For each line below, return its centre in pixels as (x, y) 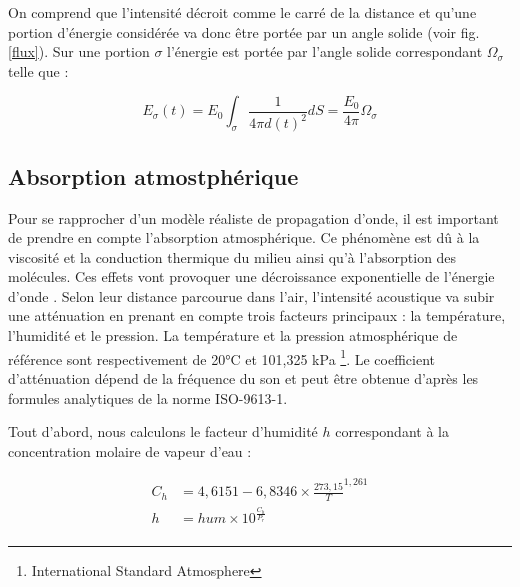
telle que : (38, 70)
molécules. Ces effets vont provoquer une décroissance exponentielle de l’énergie (251, 276)
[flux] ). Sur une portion (79, 51)
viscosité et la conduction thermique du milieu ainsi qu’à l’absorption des (232, 256)
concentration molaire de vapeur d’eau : (130, 450)
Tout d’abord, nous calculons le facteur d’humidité (163, 431)
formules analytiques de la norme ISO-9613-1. (148, 397)
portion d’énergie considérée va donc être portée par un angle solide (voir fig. (244, 31)
